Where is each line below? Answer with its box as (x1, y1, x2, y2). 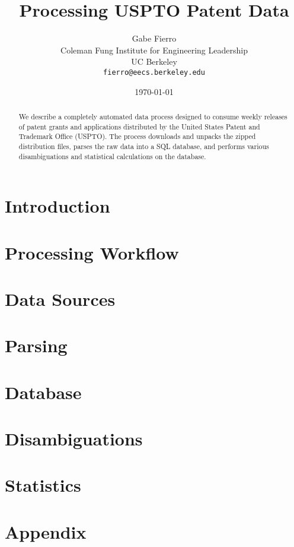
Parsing (5, 333, 68, 358)
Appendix (5, 519, 87, 543)
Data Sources (5, 286, 116, 311)
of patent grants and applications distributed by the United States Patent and (18, 121, 260, 131)
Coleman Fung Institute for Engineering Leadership (60, 43, 248, 56)
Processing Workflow (5, 240, 179, 264)
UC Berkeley (131, 55, 177, 68)
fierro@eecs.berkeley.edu (103, 68, 205, 77)
